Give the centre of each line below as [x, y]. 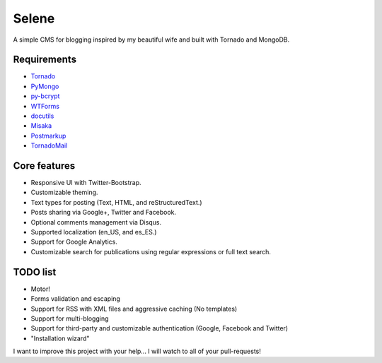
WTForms [45, 106]
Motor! [41, 289]
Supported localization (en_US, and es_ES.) [94, 232]
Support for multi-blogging [70, 319]
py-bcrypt [45, 96]
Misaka [41, 126]
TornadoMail [49, 145]
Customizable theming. [64, 192]
